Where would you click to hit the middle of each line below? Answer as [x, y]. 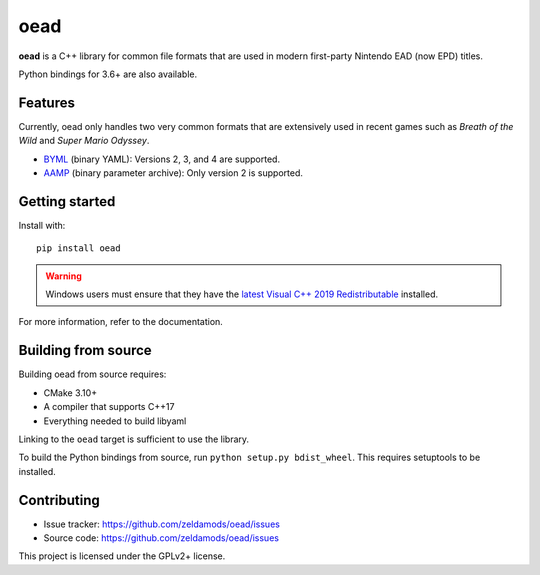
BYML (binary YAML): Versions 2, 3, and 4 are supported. [161, 159]
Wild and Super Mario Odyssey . [84, 141]
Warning [63, 276]
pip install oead [78, 248]
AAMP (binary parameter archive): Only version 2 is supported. [173, 173]
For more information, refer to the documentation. [121, 322]
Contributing [59, 500]
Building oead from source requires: [92, 374]
